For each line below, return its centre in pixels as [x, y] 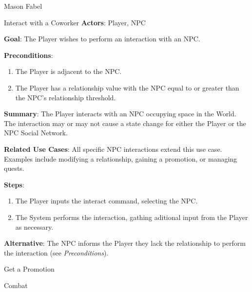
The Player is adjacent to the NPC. [68, 71]
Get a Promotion [29, 269]
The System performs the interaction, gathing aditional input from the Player [132, 217]
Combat [16, 285]
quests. [14, 168]
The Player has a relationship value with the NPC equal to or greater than [127, 87]
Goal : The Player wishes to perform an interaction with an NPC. [102, 39]
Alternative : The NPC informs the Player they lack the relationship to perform [125, 243]
